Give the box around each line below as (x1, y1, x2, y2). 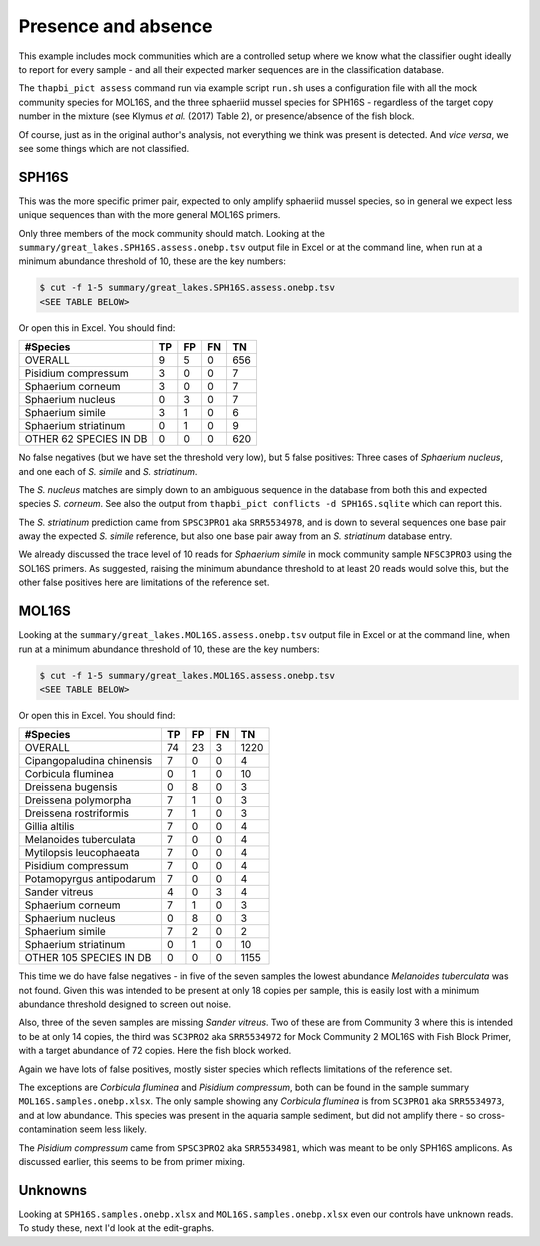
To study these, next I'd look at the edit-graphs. (18, 1222, 215, 1234)
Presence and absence (18, 15, 213, 37)
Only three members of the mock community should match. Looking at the (18, 227, 325, 239)
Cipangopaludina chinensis (24, 754, 153, 768)
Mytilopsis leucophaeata (24, 846, 140, 860)
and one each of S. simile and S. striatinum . (18, 465, 198, 477)
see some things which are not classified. (18, 142, 190, 154)
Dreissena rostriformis (24, 806, 130, 820)
